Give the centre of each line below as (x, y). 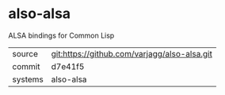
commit (26, 66)
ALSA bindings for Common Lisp (61, 35)
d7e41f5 (68, 66)
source (25, 53)
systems (28, 79)
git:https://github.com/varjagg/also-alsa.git (132, 53)
